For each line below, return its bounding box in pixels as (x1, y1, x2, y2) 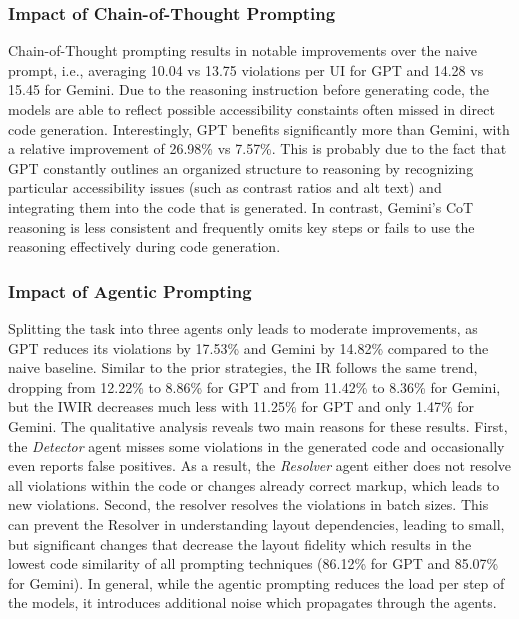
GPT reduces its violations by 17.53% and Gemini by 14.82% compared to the (8, 337, 489, 358)
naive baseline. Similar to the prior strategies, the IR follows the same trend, (8, 357, 478, 378)
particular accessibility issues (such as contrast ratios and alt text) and (8, 177, 442, 198)
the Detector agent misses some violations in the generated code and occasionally (8, 435, 505, 456)
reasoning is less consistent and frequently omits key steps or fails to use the (8, 216, 475, 237)
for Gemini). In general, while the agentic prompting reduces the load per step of (8, 572, 505, 593)
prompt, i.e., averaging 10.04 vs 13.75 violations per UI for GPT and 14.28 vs (8, 59, 484, 80)
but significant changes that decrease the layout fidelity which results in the (8, 533, 472, 554)
